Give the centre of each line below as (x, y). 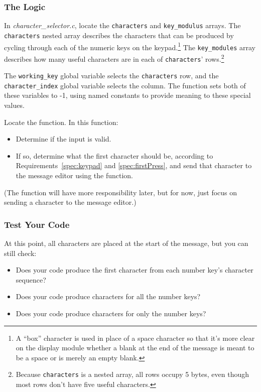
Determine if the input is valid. (63, 139)
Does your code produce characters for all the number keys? (108, 296)
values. (14, 105)
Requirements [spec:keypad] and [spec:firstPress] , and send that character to (134, 165)
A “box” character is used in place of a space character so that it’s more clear (135, 338)
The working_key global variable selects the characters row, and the (111, 76)
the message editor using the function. (75, 175)
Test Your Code (37, 224)
